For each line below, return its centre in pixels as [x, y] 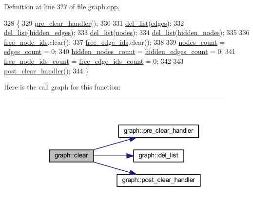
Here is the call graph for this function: [62, 87]
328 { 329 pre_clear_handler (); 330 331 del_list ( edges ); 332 [94, 23]
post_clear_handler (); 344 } [47, 70]
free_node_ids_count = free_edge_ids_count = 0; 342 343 [94, 61]
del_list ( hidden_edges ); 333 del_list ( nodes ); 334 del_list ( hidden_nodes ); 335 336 [127, 32]
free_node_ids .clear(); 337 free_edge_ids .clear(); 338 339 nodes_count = [115, 42]
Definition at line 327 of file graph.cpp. [62, 6]
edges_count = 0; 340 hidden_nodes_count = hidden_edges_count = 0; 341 [120, 51]
